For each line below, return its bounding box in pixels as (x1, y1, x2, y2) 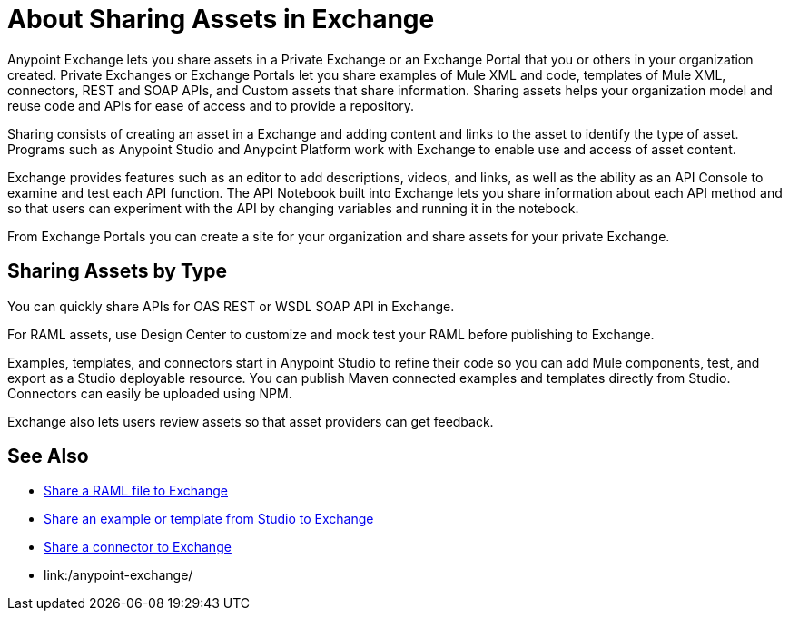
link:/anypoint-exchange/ (44, 567, 193, 584)
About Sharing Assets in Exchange (7, 4, 435, 34)
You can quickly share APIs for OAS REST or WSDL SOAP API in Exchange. (7, 298, 455, 314)
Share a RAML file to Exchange (44, 483, 228, 499)
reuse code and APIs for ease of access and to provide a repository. (7, 97, 415, 113)
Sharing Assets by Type (7, 260, 227, 283)
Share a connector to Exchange (44, 539, 232, 555)
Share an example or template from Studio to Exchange (44, 511, 374, 527)
